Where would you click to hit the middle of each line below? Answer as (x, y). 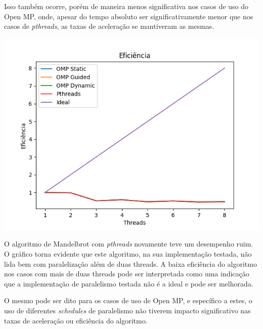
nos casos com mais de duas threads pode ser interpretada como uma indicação (127, 274)
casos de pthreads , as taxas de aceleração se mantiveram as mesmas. (109, 26)
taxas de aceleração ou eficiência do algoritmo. (76, 320)
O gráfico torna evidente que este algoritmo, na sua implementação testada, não (128, 253)
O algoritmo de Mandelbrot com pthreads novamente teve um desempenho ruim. (129, 244)
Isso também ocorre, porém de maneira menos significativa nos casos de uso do (126, 6)
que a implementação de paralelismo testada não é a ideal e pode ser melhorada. (129, 283)
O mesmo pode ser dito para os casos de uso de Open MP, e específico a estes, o (128, 300)
